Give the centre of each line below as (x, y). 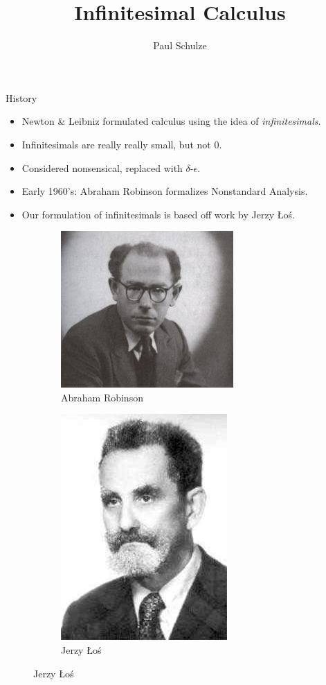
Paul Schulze (180, 45)
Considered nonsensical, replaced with (102, 167)
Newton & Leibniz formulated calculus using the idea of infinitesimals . (171, 121)
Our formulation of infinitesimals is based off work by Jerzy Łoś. (158, 214)
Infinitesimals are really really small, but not (116, 144)
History (21, 97)
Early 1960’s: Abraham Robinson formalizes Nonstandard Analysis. (165, 191)
